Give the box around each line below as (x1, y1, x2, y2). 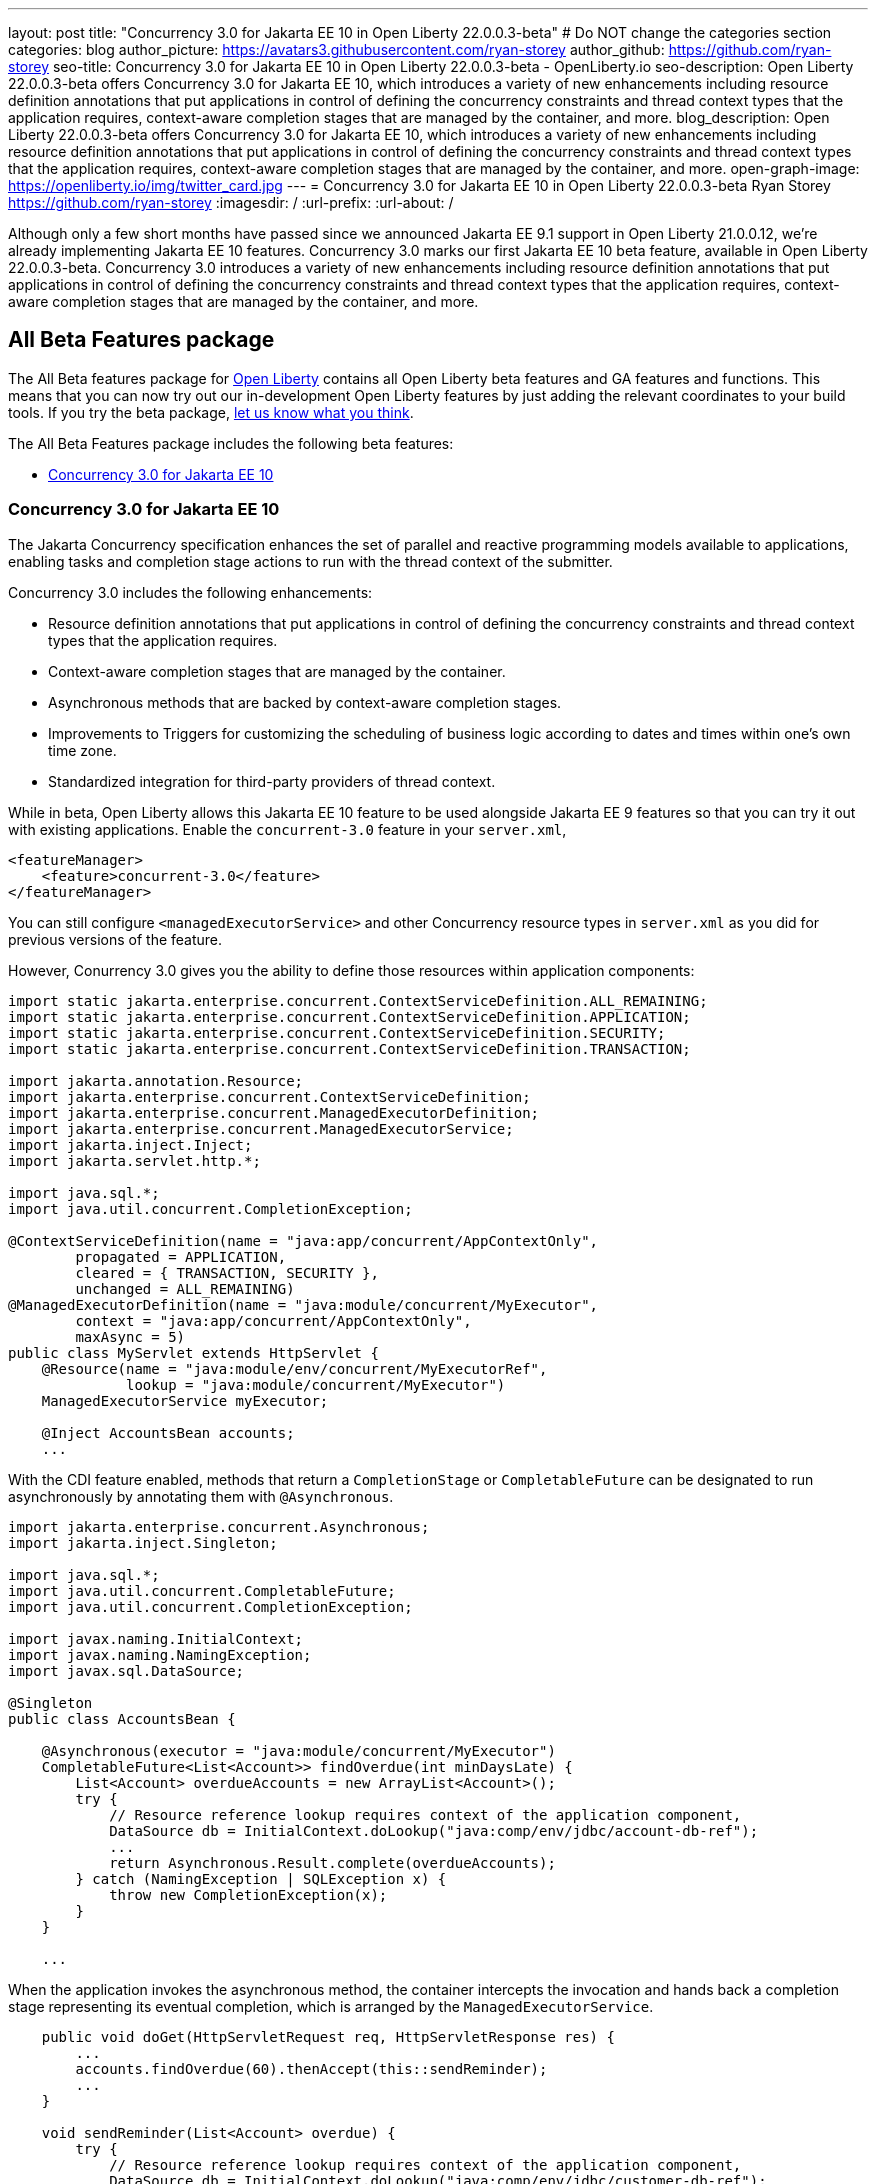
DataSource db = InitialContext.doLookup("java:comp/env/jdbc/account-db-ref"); (109, 1822, 759, 1839)
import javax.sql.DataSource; (8, 1662, 245, 1679)
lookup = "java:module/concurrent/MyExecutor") (126, 1376, 506, 1393)
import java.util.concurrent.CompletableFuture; (8, 1582, 396, 1599)
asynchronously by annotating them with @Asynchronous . (8, 1487, 394, 1505)
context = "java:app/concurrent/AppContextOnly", (75, 1312, 472, 1329)
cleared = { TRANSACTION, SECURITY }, (75, 1264, 379, 1281)
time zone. (48, 741, 117, 759)
